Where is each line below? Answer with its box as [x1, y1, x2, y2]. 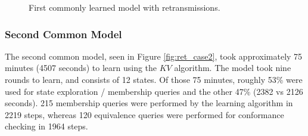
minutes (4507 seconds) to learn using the [5, 61, 157, 74]
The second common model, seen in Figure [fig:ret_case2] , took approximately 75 [5, 50, 303, 62]
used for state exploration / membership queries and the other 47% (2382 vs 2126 [5, 85, 303, 97]
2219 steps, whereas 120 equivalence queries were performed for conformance [5, 108, 284, 120]
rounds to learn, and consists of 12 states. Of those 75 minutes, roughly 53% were [5, 73, 303, 85]
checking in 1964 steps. [5, 120, 88, 132]
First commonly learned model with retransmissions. [29, 1, 220, 13]
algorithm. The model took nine [174, 61, 291, 74]
